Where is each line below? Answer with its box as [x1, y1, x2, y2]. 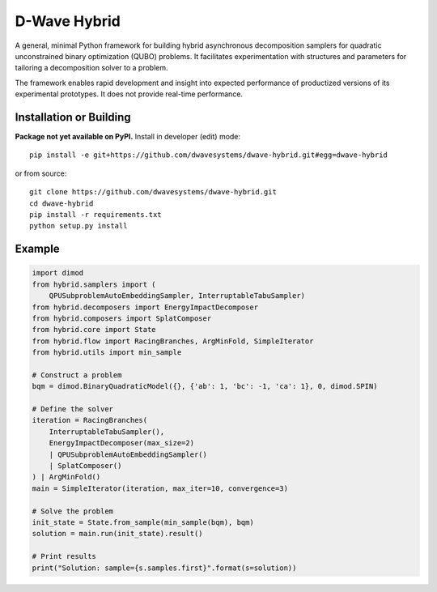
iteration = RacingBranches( [32, 415, 148, 425]
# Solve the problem [32, 506, 113, 516]
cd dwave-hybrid [29, 198, 94, 208]
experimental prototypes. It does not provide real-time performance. [15, 89, 243, 99]
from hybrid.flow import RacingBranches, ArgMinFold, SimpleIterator [32, 336, 314, 346]
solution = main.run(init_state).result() [32, 529, 203, 539]
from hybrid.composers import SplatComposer [32, 313, 212, 323]
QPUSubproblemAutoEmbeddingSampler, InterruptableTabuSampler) [49, 292, 306, 300]
